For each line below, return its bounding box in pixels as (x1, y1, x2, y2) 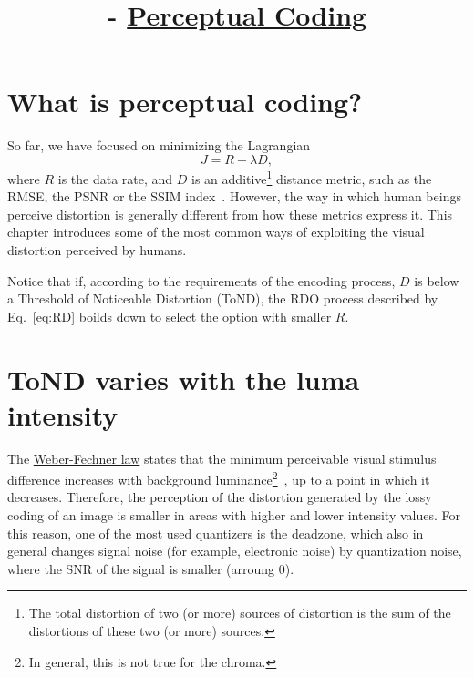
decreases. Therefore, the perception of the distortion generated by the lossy (7, 487, 432, 507)
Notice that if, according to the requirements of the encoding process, (7, 271, 396, 290)
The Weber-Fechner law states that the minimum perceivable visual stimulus (7, 448, 437, 467)
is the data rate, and (57, 169, 173, 188)
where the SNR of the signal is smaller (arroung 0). (7, 559, 294, 578)
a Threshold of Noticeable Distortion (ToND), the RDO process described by (7, 289, 438, 308)
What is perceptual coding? (7, 83, 363, 120)
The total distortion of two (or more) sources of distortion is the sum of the (28, 603, 451, 622)
